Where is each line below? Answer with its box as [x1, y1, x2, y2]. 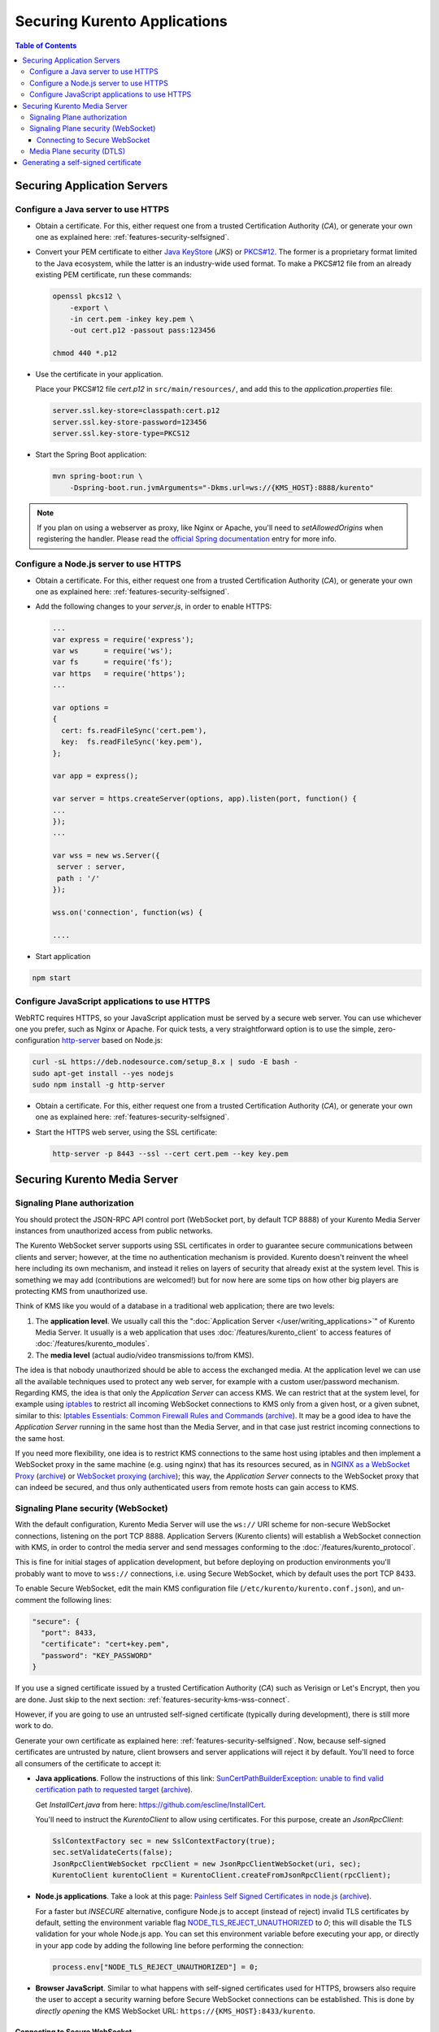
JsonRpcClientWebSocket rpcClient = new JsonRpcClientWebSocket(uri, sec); [52, 1859, 362, 1869]
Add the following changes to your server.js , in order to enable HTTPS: [35, 601, 272, 611]
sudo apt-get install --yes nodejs [32, 1069, 174, 1078]
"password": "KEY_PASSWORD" [41, 1651, 153, 1660]
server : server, [57, 862, 126, 871]
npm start [32, 973, 72, 983]
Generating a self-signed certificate [22, 158, 142, 167]
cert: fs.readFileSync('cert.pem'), [61, 726, 207, 735]
